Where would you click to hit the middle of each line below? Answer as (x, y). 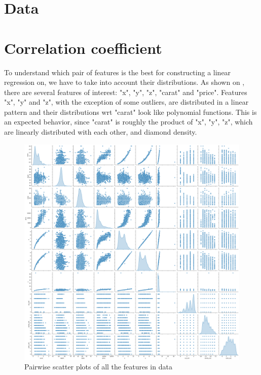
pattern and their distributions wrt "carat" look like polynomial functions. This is (130, 112)
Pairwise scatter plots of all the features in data (98, 367)
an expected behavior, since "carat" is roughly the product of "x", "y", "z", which (128, 122)
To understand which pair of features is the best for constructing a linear (118, 72)
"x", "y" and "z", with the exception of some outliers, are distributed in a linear (126, 102)
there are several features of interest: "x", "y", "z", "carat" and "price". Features (126, 92)
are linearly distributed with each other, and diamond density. (101, 132)
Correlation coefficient (83, 48)
